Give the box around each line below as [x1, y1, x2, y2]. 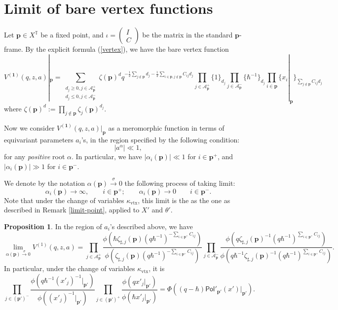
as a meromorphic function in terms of [108, 122, 225, 133]
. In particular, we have [71, 151, 142, 162]
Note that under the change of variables [4, 195, 124, 205]
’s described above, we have [110, 221, 193, 231]
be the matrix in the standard [142, 30, 233, 40]
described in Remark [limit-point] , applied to [4, 205, 140, 215]
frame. [4, 44, 23, 54]
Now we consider [4, 122, 55, 133]
